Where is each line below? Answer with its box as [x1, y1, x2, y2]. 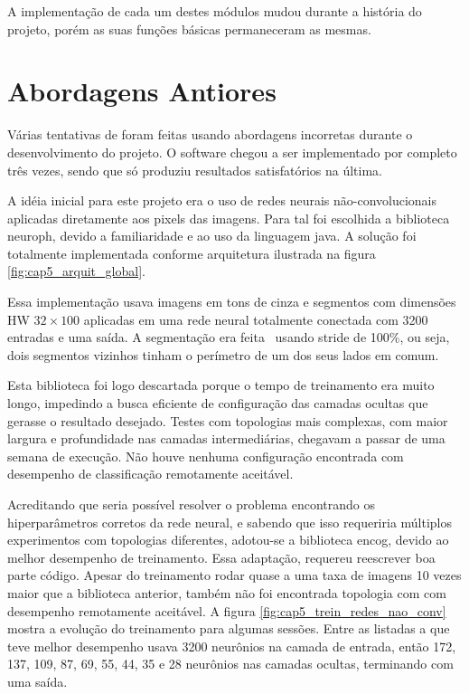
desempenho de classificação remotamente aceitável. [7, 464, 294, 483]
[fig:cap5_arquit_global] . [7, 261, 145, 280]
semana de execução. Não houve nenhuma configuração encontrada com [7, 446, 404, 465]
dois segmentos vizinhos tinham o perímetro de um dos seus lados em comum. [7, 345, 439, 364]
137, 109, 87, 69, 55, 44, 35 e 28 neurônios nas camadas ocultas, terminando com [7, 654, 454, 673]
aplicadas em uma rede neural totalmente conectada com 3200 [83, 309, 428, 328]
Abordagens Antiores [7, 72, 277, 109]
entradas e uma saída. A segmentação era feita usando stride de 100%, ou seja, [7, 328, 450, 347]
